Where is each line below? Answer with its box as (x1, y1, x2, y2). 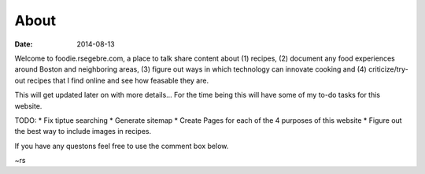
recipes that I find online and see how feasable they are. (27, 76, 209, 85)
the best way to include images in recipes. (14, 127, 152, 136)
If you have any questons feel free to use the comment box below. (14, 141, 229, 150)
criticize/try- (368, 65, 408, 74)
